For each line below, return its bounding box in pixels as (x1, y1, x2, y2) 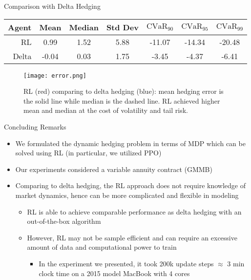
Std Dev (106, 21, 139, 33)
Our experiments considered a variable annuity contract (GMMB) (15, 164, 212, 174)
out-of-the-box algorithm (27, 216, 101, 226)
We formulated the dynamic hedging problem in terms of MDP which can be (15, 138, 246, 148)
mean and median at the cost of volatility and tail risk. (23, 105, 188, 115)
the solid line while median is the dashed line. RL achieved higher (23, 95, 220, 106)
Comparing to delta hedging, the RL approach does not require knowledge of (15, 180, 246, 191)
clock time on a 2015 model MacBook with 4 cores (39, 268, 190, 278)
